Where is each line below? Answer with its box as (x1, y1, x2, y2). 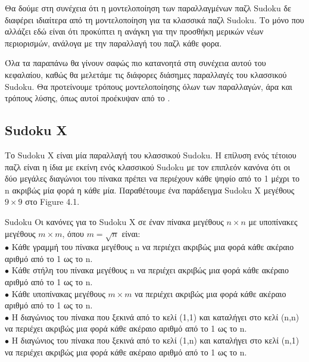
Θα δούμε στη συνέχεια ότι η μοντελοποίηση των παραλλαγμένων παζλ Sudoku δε (5, 2, 291, 14)
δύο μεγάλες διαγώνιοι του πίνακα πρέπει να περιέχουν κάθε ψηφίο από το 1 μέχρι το (5, 172, 300, 185)
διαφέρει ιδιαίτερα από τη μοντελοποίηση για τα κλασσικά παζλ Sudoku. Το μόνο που (5, 13, 304, 26)
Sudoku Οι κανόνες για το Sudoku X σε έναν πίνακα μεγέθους (5, 215, 224, 227)
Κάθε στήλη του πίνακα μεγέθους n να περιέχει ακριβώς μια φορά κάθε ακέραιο (11, 264, 289, 276)
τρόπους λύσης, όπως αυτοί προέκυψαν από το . (5, 92, 170, 104)
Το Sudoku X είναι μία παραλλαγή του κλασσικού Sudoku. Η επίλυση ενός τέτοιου (5, 148, 296, 161)
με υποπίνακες (248, 215, 298, 227)
